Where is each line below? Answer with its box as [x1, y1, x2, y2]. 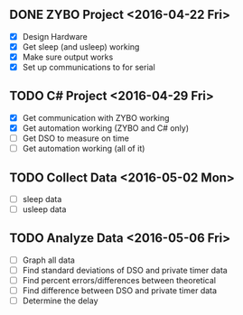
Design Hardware [22, 31, 89, 42]
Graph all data [22, 255, 75, 265]
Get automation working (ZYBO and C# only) [22, 122, 190, 134]
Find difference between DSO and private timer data [22, 285, 218, 296]
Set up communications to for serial [22, 62, 155, 72]
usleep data [22, 204, 67, 215]
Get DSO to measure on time [22, 133, 129, 144]
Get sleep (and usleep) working [22, 41, 140, 52]
